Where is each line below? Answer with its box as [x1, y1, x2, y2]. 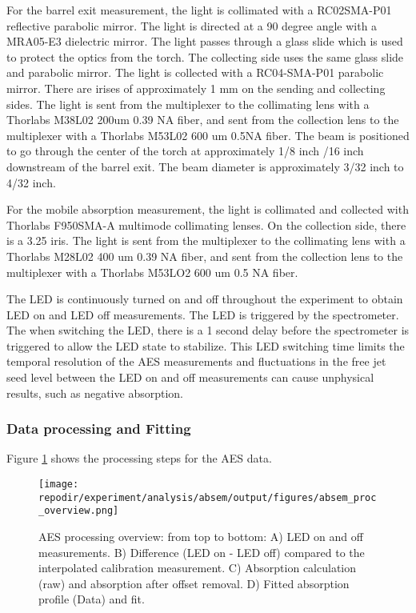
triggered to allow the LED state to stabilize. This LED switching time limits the [6, 337, 405, 354]
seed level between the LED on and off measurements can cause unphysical [6, 369, 374, 386]
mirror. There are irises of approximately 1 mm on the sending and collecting [6, 79, 386, 96]
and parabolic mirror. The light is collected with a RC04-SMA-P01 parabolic [6, 64, 384, 81]
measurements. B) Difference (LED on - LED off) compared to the [38, 543, 365, 560]
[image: [38, 479, 79, 491]
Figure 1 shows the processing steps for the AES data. [6, 450, 272, 467]
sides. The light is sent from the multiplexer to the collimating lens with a [6, 95, 370, 112]
